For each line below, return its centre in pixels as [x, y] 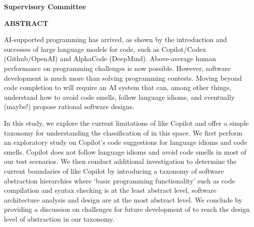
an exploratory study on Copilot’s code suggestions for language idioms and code [126, 142]
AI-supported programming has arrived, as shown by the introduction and [115, 39]
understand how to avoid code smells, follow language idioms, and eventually [119, 97]
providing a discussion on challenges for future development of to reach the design [127, 209]
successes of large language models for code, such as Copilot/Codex [105, 49]
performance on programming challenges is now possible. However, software [117, 68]
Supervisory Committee [45, 6]
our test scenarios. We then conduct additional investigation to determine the [120, 161]
